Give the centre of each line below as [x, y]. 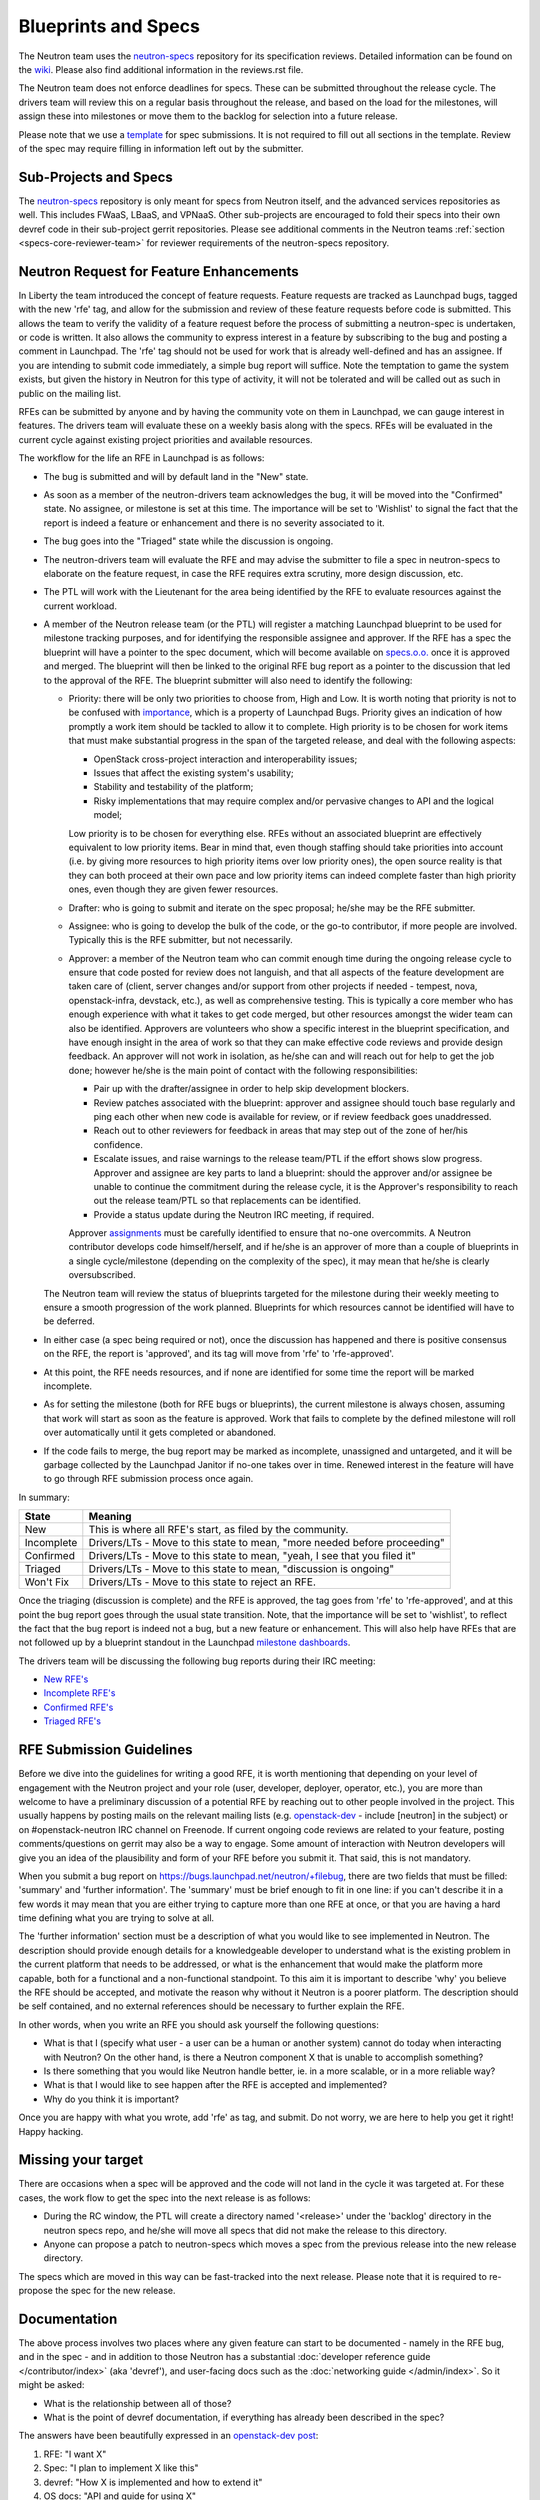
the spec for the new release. [115, 2291]
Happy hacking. [51, 2131]
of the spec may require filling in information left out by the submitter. [161, 148]
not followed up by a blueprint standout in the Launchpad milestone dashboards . [184, 1642]
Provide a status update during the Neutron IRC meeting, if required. [234, 1214]
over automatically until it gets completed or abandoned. [160, 1432]
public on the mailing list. [70, 393]
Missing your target [81, 2160]
